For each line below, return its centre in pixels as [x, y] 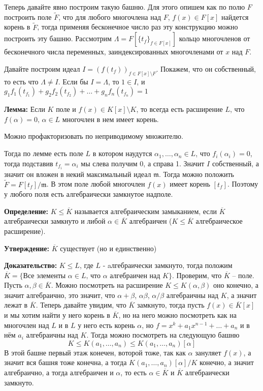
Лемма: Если [25, 109]
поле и [66, 109]
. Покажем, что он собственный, [206, 68]
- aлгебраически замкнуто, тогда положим [168, 265]
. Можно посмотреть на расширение [107, 285]
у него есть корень [106, 325]
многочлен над [27, 325]
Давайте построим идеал [42, 68]
